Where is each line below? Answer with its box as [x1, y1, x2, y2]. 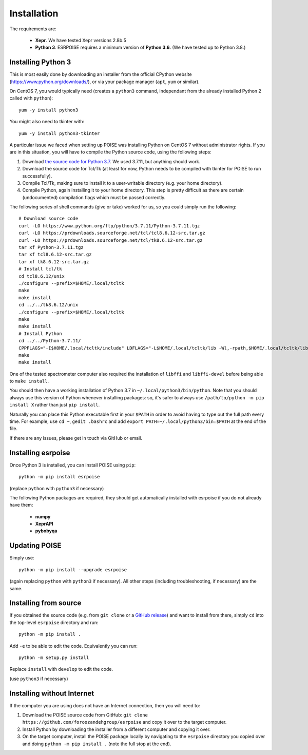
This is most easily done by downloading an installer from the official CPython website [9, 71, 192, 78]
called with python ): [9, 95, 53, 101]
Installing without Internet [9, 689, 94, 698]
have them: [9, 502, 33, 508]
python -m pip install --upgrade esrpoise [18, 567, 127, 572]
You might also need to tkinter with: [9, 119, 85, 125]
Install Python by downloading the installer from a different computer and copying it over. [22, 726, 210, 732]
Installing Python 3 [9, 58, 71, 67]
